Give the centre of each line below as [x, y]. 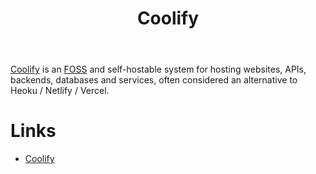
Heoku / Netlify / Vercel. [60, 91]
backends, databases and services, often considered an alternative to [154, 80]
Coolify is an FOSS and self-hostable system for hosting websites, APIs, [158, 69]
